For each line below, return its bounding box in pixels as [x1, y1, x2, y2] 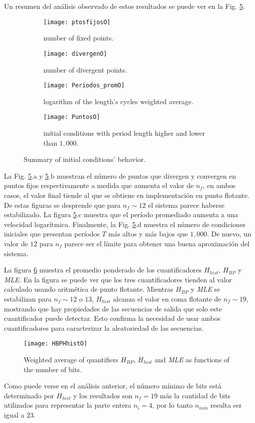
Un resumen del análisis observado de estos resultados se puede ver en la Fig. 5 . [4, 1, 245, 11]
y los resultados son [73, 390, 133, 400]
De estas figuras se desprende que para [4, 199, 121, 210]
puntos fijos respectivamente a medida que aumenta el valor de [4, 180, 194, 191]
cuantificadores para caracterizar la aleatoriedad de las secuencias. [4, 322, 204, 333]
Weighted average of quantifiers [24, 354, 118, 364]
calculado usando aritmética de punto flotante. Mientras [4, 284, 174, 294]
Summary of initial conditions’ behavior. [24, 154, 146, 164]
